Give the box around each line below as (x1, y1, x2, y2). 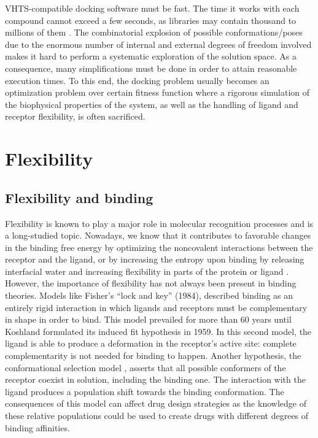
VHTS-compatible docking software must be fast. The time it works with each (5, 2, 300, 14)
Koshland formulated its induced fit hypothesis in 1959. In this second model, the (5, 325, 312, 337)
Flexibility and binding (5, 188, 153, 207)
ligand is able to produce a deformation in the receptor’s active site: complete (5, 337, 297, 350)
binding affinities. (5, 421, 70, 434)
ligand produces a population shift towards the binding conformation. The (5, 385, 284, 398)
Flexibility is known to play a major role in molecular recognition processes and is (5, 217, 314, 229)
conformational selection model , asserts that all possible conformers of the (5, 361, 286, 374)
